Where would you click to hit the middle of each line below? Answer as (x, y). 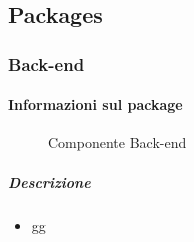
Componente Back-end (117, 142)
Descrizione (49, 181)
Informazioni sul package (95, 104)
